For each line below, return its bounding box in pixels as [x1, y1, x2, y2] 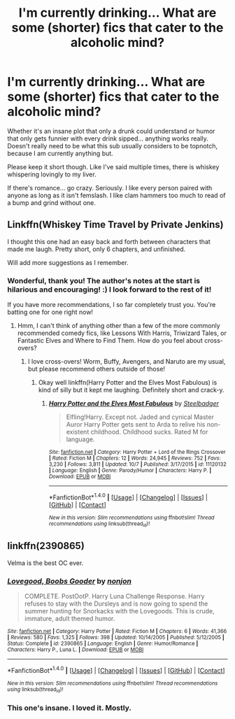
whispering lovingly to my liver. [7, 170, 97, 178]
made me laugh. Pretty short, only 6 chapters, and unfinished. [7, 245, 186, 253]
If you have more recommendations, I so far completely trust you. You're [7, 301, 216, 309]
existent [66, 428, 90, 436]
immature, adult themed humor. [24, 614, 115, 623]
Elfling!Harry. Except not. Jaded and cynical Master [66, 413, 215, 421]
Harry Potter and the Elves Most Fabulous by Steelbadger [48, 399, 219, 408]
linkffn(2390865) [7, 540, 85, 552]
